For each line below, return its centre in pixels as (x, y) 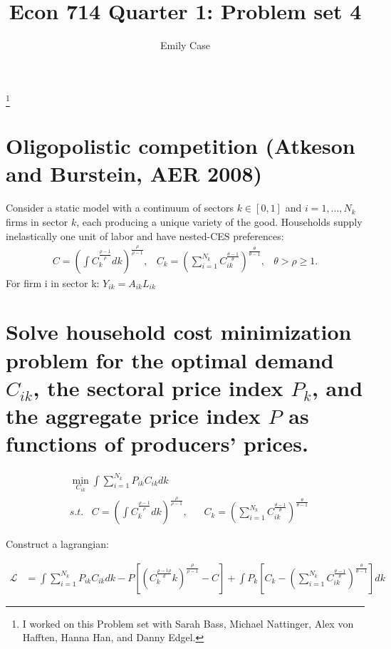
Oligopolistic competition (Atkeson (181, 146)
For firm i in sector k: (53, 282)
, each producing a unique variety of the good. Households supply (219, 221)
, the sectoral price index (158, 387)
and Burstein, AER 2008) (134, 173)
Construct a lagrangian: (57, 544)
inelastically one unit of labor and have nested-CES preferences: (145, 235)
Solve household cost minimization (179, 332)
